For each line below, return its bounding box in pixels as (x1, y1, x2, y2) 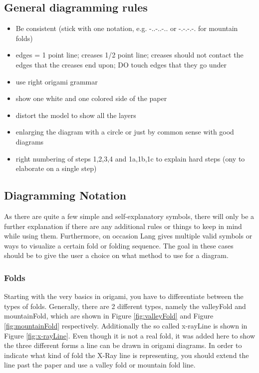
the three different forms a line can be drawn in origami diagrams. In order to (4, 340, 242, 350)
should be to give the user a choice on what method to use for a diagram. (4, 250, 229, 260)
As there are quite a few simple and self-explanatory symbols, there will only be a (4, 210, 255, 221)
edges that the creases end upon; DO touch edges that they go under (15, 59, 227, 69)
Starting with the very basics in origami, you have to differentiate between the (4, 291, 244, 301)
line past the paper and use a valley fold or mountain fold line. (4, 359, 196, 370)
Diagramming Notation (4, 187, 126, 203)
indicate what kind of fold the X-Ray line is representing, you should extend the (4, 349, 249, 360)
